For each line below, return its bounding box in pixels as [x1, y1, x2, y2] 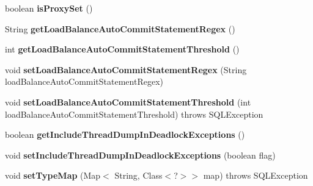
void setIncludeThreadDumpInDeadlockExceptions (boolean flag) [5, 148, 276, 161]
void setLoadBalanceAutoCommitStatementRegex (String [5, 63, 247, 76]
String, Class [114, 169, 163, 182]
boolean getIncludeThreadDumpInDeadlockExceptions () [5, 128, 245, 141]
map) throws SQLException [203, 169, 308, 182]
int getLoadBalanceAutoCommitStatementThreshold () [5, 43, 240, 55]
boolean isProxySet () [5, 2, 93, 14]
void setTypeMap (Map [5, 169, 101, 182]
